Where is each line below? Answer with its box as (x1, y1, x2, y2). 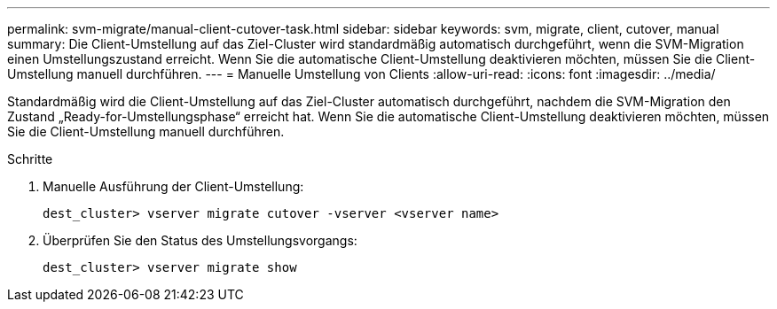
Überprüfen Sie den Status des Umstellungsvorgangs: (43, 233, 357, 248)
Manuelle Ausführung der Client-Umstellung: (43, 179, 304, 194)
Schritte (7, 151, 53, 166)
